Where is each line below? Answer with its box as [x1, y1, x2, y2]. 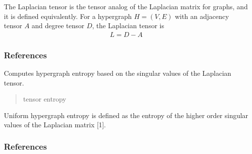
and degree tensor [32, 20, 84, 31]
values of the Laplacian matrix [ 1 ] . [4, 120, 106, 130]
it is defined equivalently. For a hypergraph [4, 11, 132, 21]
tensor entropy [23, 94, 67, 104]
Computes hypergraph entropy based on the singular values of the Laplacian [4, 68, 232, 78]
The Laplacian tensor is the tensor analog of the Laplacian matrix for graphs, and [4, 1, 248, 11]
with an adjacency [175, 11, 229, 21]
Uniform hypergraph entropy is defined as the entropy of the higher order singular [4, 110, 249, 120]
